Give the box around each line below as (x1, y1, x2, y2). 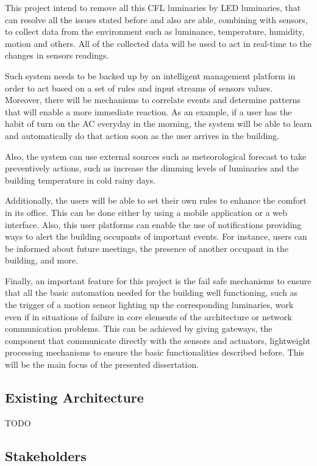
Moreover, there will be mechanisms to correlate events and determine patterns (5, 93, 301, 106)
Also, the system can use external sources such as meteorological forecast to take (5, 149, 307, 162)
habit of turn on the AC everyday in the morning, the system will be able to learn (5, 117, 312, 130)
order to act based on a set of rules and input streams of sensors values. (5, 81, 273, 94)
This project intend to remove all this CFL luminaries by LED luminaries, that (5, 1, 301, 13)
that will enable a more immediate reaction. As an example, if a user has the (5, 105, 292, 118)
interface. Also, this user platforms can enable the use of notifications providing (5, 218, 302, 231)
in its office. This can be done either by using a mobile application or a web (5, 206, 288, 218)
